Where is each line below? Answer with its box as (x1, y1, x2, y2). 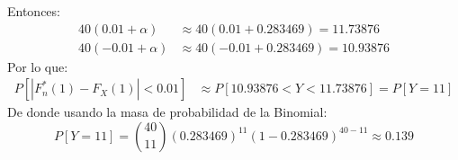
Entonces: (7, 2, 60, 20)
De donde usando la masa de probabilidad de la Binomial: (7, 102, 328, 121)
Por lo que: (7, 57, 68, 76)
